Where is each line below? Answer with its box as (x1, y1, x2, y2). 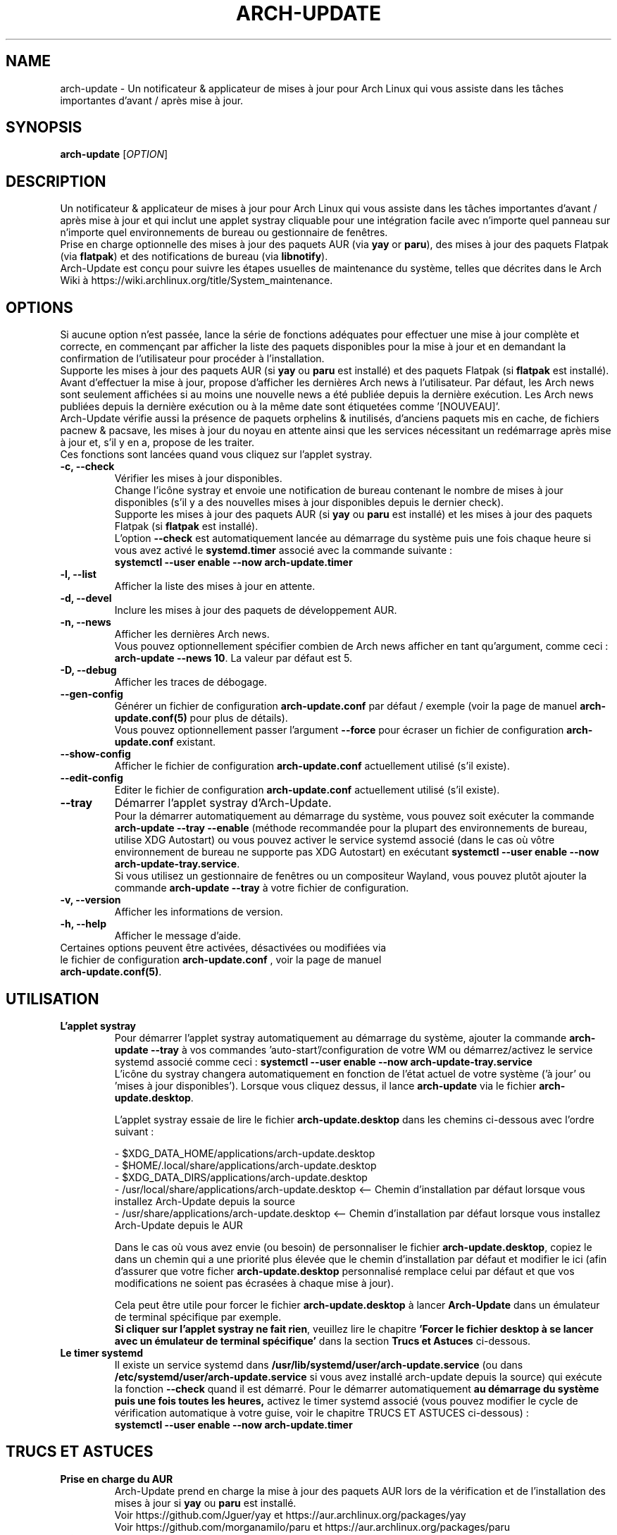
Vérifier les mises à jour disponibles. (114, 472, 282, 485)
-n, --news (60, 616, 111, 629)
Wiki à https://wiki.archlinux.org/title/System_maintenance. (60, 274, 333, 287)
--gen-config (60, 688, 123, 701)
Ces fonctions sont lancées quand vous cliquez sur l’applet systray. (60, 448, 373, 461)
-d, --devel (60, 592, 112, 605)
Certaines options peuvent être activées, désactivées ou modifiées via (60, 942, 387, 954)
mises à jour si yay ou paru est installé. (114, 1496, 297, 1509)
